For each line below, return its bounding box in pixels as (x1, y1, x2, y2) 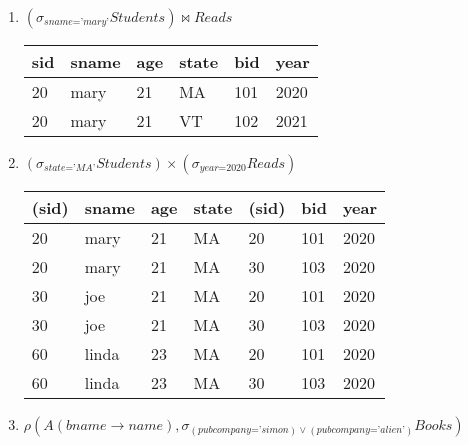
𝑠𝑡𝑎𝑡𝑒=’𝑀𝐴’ (44, 163, 96, 174)
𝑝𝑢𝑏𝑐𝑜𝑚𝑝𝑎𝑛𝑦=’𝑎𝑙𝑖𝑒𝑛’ (316, 425, 405, 436)
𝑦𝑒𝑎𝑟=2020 (199, 163, 246, 174)
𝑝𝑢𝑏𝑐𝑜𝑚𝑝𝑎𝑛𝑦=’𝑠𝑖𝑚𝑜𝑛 (198, 425, 289, 436)
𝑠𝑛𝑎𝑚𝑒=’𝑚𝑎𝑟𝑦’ (44, 17, 109, 28)
